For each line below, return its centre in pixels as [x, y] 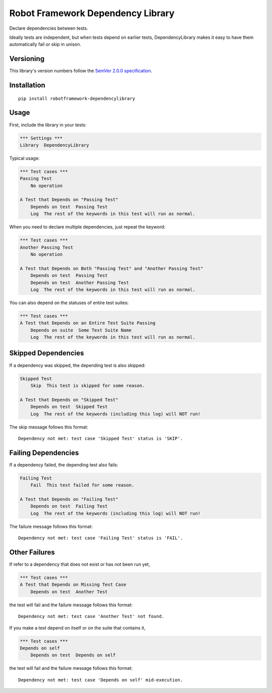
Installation [27, 85]
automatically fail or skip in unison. [45, 44]
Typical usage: [24, 158]
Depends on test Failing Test [69, 506]
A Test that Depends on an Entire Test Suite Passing [88, 323]
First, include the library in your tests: [48, 125]
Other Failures [32, 552]
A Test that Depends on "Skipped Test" [69, 400]
